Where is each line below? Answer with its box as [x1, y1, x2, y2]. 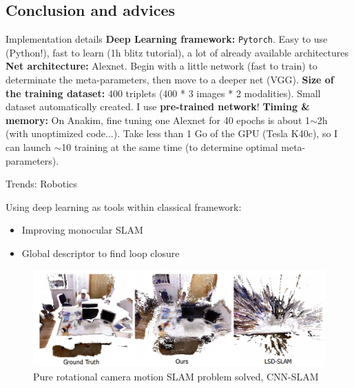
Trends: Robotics [6, 176, 77, 191]
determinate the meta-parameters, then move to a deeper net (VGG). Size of [6, 72, 334, 87]
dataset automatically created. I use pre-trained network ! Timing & [6, 99, 310, 114]
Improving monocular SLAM [21, 223, 143, 237]
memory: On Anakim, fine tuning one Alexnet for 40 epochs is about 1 [6, 112, 311, 127]
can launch [6, 140, 51, 154]
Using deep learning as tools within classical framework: [6, 199, 242, 214]
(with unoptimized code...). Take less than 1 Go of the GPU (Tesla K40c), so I [6, 126, 338, 141]
